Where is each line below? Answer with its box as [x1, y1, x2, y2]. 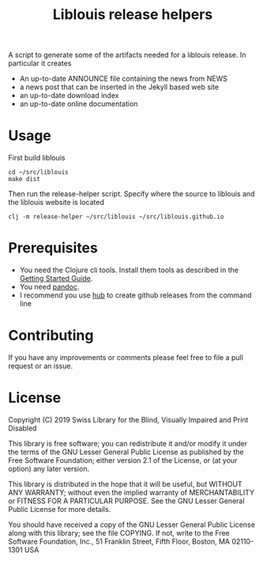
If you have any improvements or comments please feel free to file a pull [8, 353, 243, 362]
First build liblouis [8, 153, 66, 163]
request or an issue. [8, 362, 73, 370]
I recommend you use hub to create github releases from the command [19, 290, 252, 300]
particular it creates [8, 59, 72, 68]
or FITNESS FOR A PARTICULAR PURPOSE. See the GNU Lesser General [8, 496, 245, 506]
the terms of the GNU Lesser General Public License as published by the [8, 447, 244, 457]
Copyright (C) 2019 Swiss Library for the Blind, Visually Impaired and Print [8, 415, 249, 424]
